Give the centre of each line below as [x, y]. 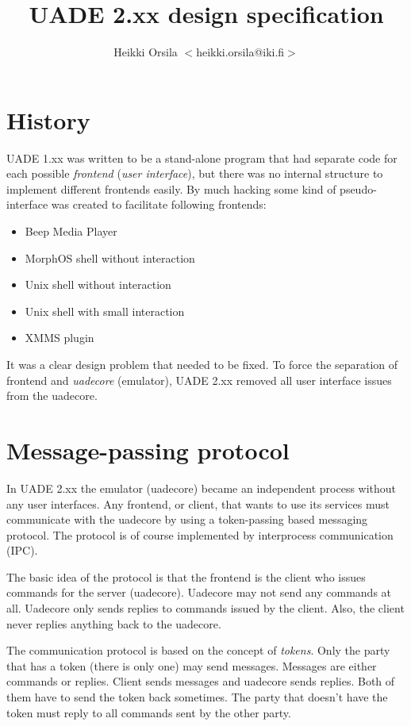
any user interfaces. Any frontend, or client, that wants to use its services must [198, 503]
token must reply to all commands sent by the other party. [149, 712]
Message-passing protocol [148, 449]
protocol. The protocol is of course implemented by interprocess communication [200, 534]
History [48, 119]
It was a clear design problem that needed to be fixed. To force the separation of [202, 364]
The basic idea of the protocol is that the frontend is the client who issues [186, 576]
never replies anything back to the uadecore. [114, 623]
